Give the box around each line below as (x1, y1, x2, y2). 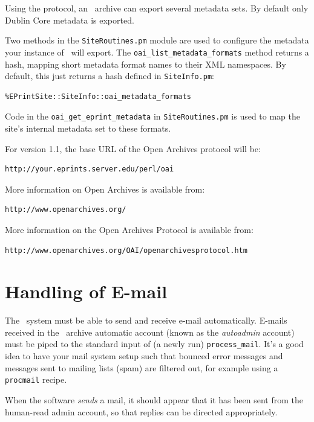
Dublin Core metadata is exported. (5, 13, 134, 26)
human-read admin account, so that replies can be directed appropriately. (5, 405, 278, 418)
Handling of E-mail (5, 279, 168, 304)
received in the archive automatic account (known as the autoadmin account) (5, 325, 295, 338)
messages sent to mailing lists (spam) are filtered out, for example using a (5, 361, 278, 374)
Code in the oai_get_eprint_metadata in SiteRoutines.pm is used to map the (5, 110, 301, 123)
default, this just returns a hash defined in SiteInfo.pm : (5, 69, 214, 82)
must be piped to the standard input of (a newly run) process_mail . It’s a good (5, 337, 304, 350)
